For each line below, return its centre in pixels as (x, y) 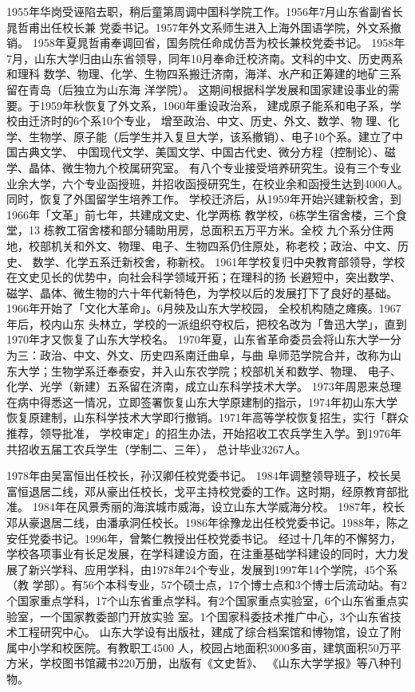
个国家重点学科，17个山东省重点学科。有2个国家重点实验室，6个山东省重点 (202, 600)
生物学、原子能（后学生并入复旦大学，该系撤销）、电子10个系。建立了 (210, 136)
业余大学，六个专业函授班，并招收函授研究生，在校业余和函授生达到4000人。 (207, 183)
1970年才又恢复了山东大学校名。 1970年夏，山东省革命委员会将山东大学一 (198, 339)
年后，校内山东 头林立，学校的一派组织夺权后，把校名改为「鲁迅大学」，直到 (207, 323)
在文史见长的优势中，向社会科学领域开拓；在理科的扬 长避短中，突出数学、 (204, 277)
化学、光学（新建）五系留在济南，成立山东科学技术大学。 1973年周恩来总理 (204, 386)
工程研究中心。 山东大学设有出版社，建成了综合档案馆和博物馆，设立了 (204, 632)
